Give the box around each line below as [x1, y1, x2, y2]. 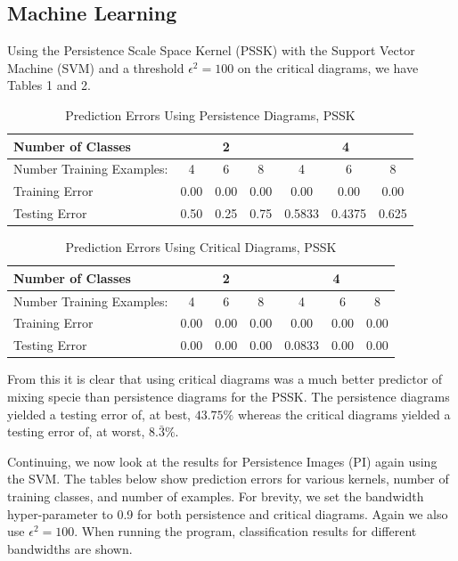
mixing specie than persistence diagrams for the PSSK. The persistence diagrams [7, 387, 450, 406]
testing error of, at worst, [7, 422, 145, 441]
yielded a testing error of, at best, [7, 404, 191, 423]
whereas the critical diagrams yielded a [237, 404, 451, 423]
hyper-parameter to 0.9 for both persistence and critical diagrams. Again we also [7, 504, 448, 523]
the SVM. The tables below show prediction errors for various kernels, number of [7, 469, 449, 488]
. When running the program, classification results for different [74, 522, 417, 541]
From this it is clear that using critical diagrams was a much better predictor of [7, 370, 443, 388]
